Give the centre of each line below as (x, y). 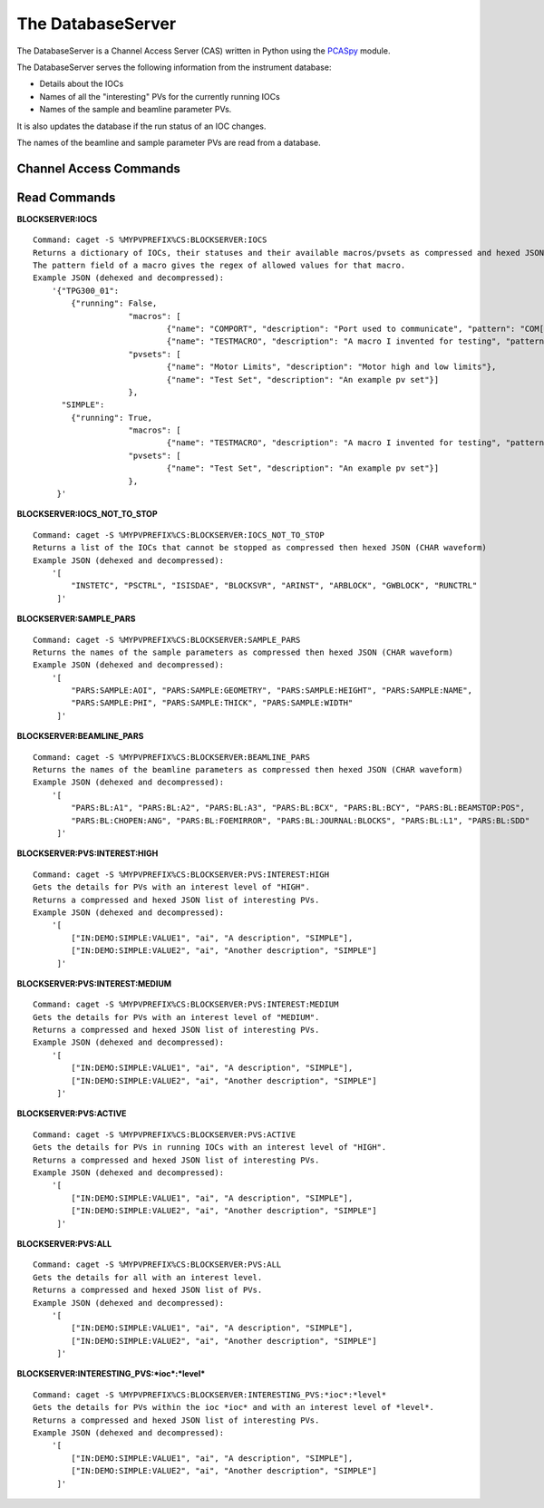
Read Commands (66, 197)
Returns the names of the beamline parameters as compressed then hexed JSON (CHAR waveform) (248, 770)
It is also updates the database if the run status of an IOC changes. (141, 126)
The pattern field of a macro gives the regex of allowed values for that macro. (219, 265)
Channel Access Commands (99, 168)
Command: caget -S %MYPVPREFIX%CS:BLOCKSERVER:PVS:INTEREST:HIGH (181, 874)
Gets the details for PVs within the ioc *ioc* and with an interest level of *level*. (234, 1407)
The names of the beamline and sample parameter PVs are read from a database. (169, 142)
